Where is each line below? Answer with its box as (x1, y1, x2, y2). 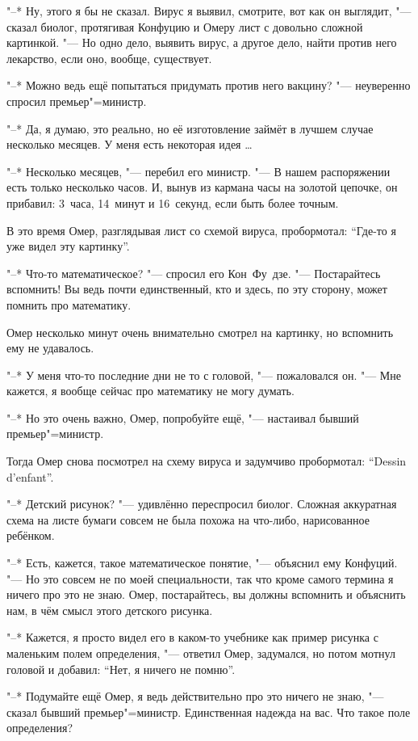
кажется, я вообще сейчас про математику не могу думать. (6, 382, 295, 399)
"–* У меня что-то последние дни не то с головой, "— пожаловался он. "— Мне (6, 366, 401, 383)
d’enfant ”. (6, 468, 54, 485)
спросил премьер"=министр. (6, 92, 147, 109)
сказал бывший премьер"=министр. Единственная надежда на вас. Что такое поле (6, 703, 411, 720)
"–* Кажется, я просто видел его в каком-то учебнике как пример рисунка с (6, 629, 378, 646)
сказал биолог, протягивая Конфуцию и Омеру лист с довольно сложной (6, 18, 363, 35)
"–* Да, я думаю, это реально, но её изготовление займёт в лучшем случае (6, 120, 374, 137)
